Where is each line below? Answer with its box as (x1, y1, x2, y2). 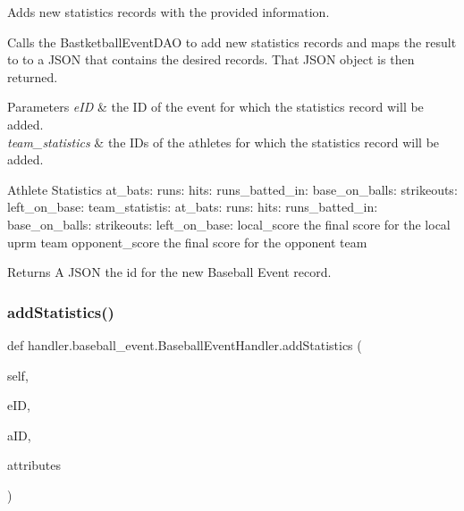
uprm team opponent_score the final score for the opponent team (7, 232, 367, 251)
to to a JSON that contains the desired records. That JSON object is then (7, 50, 415, 69)
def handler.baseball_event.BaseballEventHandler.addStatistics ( (7, 335, 362, 354)
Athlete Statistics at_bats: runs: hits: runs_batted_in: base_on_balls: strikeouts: (7, 180, 458, 198)
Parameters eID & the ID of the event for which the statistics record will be (7, 97, 424, 116)
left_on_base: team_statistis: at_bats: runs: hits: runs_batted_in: (7, 197, 378, 216)
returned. (7, 67, 58, 86)
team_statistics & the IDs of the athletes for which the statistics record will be (7, 132, 440, 151)
